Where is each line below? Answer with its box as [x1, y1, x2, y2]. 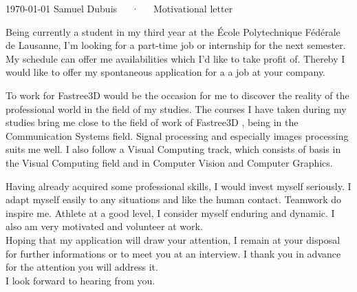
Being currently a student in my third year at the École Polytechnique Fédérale [6, 24, 340, 39]
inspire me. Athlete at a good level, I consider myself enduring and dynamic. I [6, 205, 335, 220]
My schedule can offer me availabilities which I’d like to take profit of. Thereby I [6, 51, 345, 65]
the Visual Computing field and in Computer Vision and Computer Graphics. [6, 155, 333, 169]
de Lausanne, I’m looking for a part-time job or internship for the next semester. [6, 38, 346, 52]
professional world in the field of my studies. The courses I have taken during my [6, 101, 347, 116]
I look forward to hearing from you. [6, 273, 155, 287]
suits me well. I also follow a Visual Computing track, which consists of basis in [6, 142, 341, 156]
